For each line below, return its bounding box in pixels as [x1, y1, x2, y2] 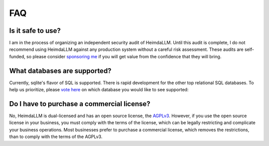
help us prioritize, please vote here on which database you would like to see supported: [9, 87, 189, 93]
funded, [9, 53, 26, 59]
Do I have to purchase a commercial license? [9, 100, 150, 108]
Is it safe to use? [9, 26, 61, 35]
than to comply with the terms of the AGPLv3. [9, 134, 103, 140]
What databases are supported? [9, 66, 112, 75]
